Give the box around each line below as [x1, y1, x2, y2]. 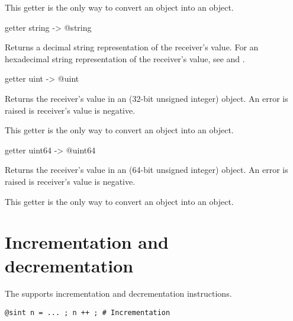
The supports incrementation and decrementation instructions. [5, 287, 232, 300]
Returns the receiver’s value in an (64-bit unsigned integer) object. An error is [5, 163, 288, 176]
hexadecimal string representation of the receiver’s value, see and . [5, 52, 245, 65]
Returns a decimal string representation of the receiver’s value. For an [5, 41, 259, 53]
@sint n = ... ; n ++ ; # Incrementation [5, 309, 170, 317]
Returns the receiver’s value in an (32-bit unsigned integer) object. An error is [5, 92, 288, 104]
